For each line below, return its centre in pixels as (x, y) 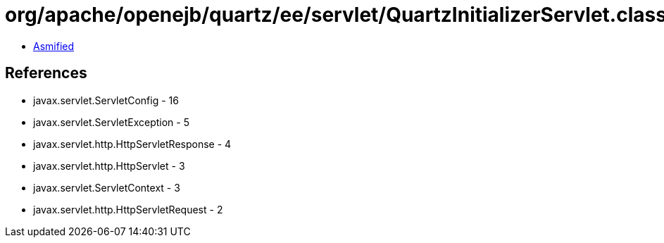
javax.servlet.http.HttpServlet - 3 (109, 166)
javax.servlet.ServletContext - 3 (107, 187)
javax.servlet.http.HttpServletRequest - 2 (128, 209)
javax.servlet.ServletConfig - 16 (106, 100)
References (46, 73)
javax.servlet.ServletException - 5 (111, 122)
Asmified (54, 46)
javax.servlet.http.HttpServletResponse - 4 (132, 144)
